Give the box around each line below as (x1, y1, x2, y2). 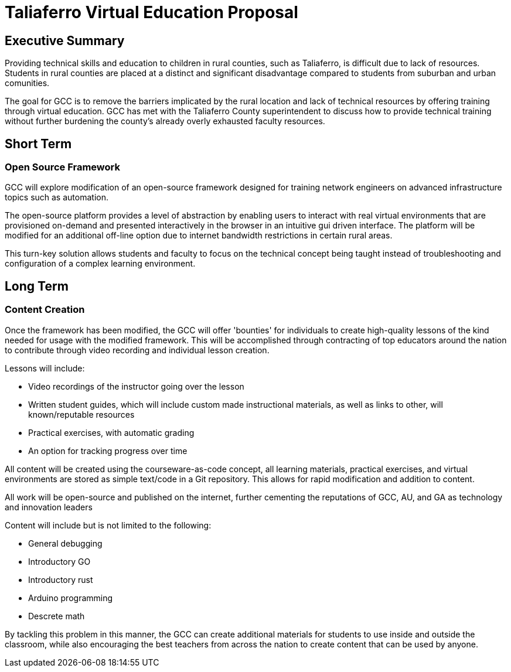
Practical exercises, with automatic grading (28, 427, 195, 438)
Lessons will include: (5, 363, 85, 373)
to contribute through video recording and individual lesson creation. (5, 344, 270, 355)
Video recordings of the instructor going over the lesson (28, 381, 244, 391)
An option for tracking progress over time (28, 445, 188, 456)
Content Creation (5, 303, 85, 316)
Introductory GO (28, 556, 91, 567)
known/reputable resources (28, 409, 135, 419)
